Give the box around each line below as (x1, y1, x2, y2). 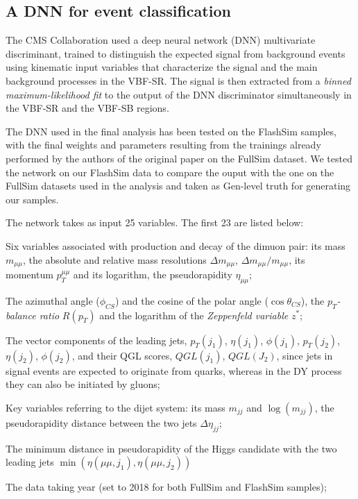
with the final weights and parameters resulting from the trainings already (6, 137, 321, 152)
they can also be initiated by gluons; (6, 377, 160, 391)
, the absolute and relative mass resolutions (22, 252, 207, 267)
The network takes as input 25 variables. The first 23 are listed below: (6, 215, 304, 230)
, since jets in (276, 348, 333, 362)
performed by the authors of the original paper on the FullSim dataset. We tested (6, 151, 352, 165)
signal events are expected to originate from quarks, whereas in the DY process (6, 363, 342, 378)
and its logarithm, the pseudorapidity (73, 267, 232, 281)
